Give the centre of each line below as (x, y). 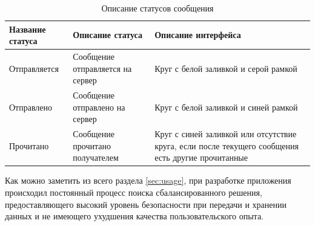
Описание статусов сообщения (157, 8)
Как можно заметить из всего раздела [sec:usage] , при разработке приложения (148, 180)
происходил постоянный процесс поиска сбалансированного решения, (134, 192)
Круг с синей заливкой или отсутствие (226, 134)
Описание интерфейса (198, 35)
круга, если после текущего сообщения (227, 145)
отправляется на (102, 68)
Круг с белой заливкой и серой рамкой (226, 68)
